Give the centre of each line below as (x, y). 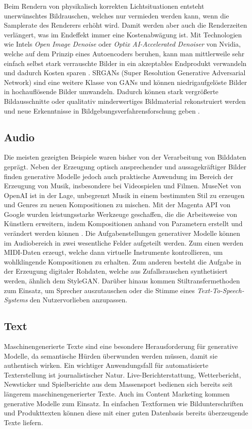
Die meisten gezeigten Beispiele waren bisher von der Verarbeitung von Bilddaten (125, 157)
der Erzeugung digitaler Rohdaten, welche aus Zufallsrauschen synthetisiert (116, 271)
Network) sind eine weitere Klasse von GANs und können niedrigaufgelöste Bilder (126, 82)
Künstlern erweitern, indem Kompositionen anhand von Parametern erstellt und (123, 223)
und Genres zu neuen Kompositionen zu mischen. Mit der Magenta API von (117, 205)
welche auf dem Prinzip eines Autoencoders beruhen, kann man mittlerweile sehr (124, 53)
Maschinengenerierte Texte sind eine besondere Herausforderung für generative (121, 346)
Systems (16, 300)
